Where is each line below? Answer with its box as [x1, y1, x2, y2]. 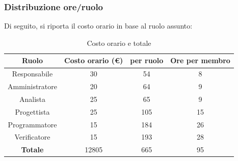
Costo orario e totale [87, 37, 151, 48]
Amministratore [8, 81, 57, 92]
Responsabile [12, 68, 53, 79]
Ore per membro [170, 55, 230, 66]
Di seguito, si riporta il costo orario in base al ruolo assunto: [4, 20, 193, 31]
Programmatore [8, 119, 57, 129]
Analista [19, 93, 46, 104]
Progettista [15, 106, 50, 117]
